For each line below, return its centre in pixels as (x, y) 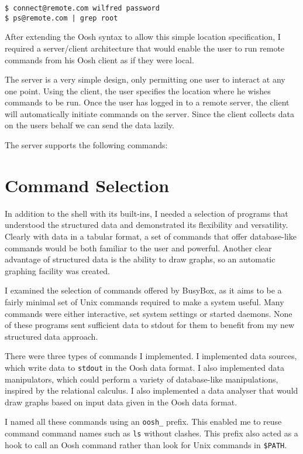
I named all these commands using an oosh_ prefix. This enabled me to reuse (143, 421)
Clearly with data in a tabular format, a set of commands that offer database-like (151, 236)
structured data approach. (51, 336)
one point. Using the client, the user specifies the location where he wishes (138, 91)
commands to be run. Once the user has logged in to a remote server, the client (147, 102)
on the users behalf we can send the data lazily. (89, 125)
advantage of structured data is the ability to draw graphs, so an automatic (140, 259)
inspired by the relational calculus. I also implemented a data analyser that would (151, 390)
